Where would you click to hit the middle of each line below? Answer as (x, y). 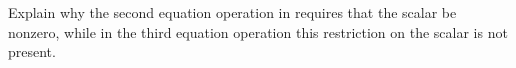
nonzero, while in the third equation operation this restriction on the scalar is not (258, 31)
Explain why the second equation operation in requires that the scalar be (232, 12)
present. (32, 51)
